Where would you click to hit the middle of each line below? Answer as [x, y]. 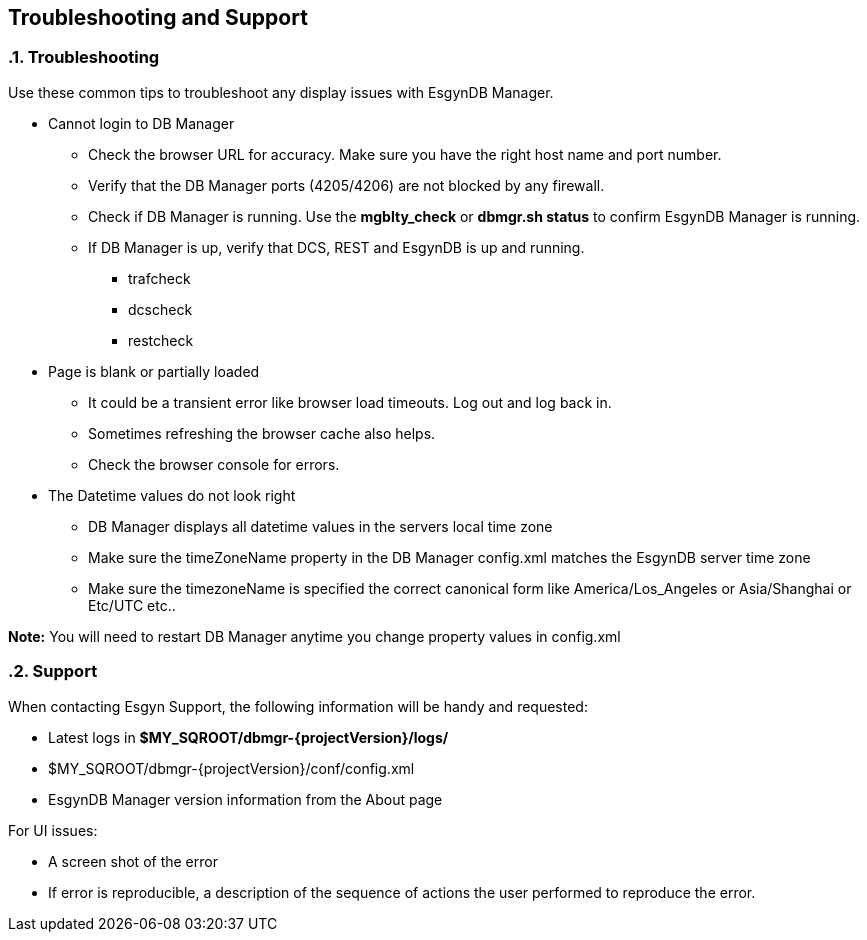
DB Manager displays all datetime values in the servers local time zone [320, 526]
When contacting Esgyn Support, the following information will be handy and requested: [298, 706]
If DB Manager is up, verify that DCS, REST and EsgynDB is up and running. [336, 247]
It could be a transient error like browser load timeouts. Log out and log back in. [350, 402]
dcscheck [160, 309]
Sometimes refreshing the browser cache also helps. [262, 433]
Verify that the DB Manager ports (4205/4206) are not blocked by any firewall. [346, 185]
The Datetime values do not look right [172, 495]
